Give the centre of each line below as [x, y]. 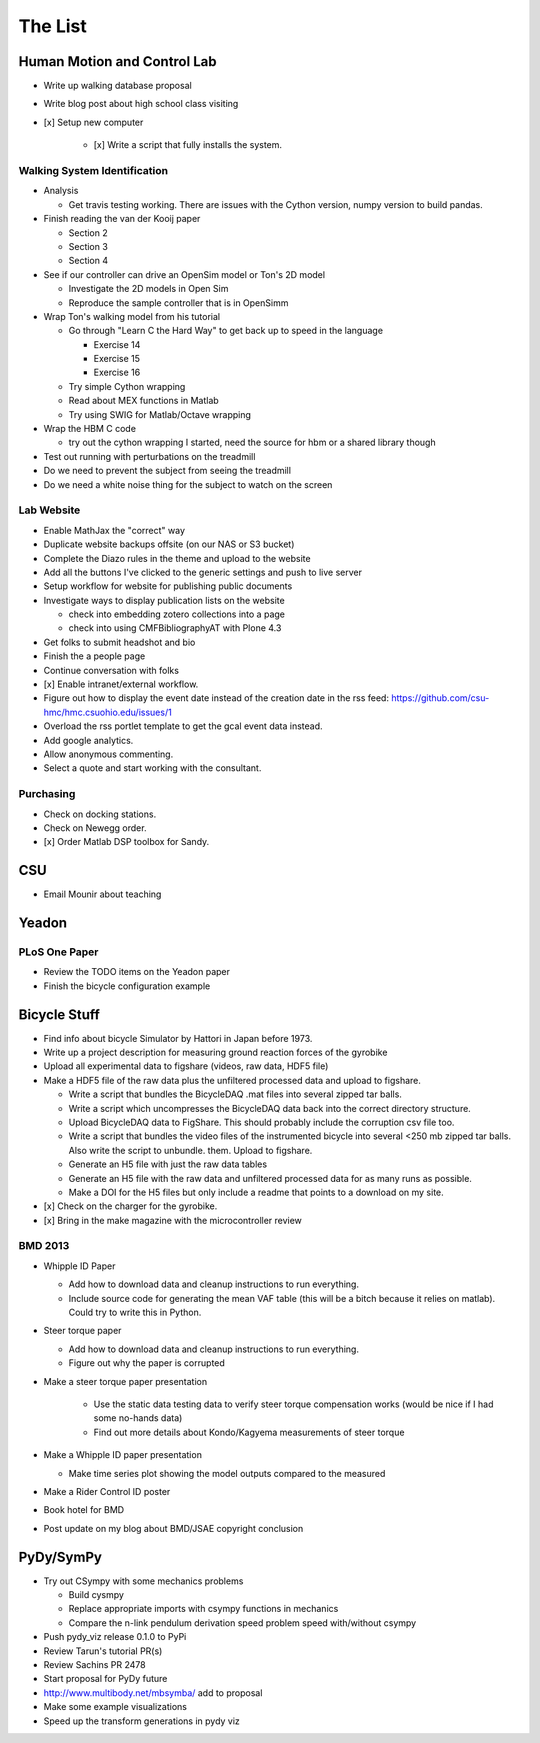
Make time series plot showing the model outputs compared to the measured [227, 1473]
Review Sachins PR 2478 [95, 1664]
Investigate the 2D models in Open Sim [148, 289]
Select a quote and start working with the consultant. [152, 768]
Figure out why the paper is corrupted [146, 1363]
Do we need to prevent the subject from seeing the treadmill [167, 471]
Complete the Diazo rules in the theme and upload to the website [177, 558]
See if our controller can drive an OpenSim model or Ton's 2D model [184, 274]
